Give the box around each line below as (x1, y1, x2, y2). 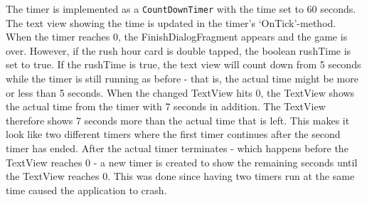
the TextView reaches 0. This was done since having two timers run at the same (6, 169, 355, 184)
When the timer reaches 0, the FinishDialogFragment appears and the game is (6, 29, 348, 44)
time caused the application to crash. (6, 182, 167, 197)
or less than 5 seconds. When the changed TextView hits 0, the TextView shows (6, 85, 355, 100)
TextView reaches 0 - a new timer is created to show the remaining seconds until (6, 154, 358, 169)
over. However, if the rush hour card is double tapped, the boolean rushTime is (6, 43, 351, 58)
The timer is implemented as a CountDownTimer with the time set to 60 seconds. (6, 1, 356, 16)
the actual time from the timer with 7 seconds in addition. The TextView (6, 99, 326, 114)
